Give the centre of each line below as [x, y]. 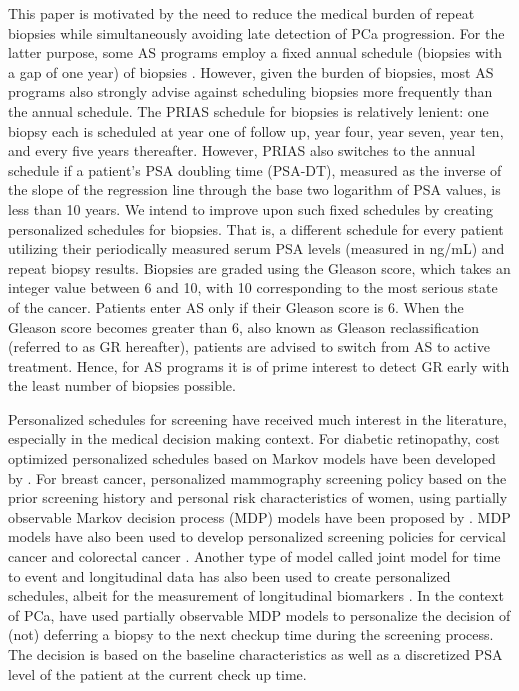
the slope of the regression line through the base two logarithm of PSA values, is [254, 189]
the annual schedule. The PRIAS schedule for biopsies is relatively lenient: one [248, 110]
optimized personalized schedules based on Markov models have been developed [252, 458]
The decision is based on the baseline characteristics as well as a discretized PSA [255, 654]
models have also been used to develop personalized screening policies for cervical [257, 536]
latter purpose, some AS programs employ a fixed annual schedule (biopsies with [255, 52]
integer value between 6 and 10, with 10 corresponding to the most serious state [253, 287]
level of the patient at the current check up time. [157, 673]
